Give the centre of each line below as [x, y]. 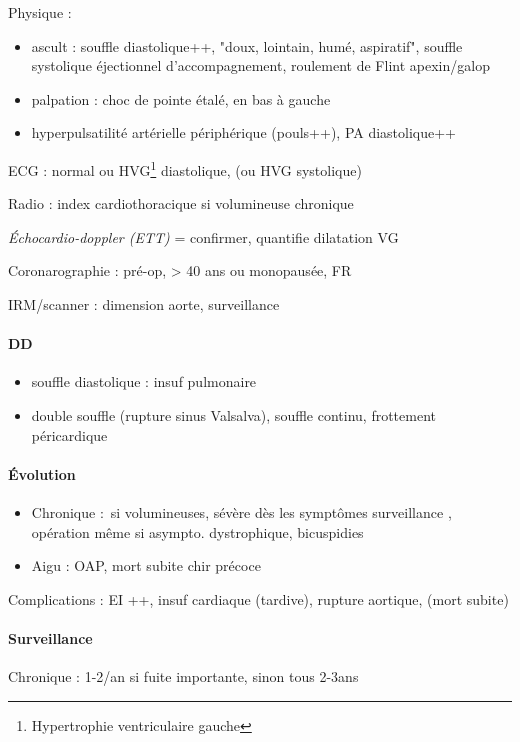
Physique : [40, 12]
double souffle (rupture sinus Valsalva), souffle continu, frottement [233, 414]
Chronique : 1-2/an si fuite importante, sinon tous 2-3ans [183, 676]
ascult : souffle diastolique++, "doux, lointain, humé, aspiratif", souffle [247, 45]
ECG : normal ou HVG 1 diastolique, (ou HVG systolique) [185, 168]
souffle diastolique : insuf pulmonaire [144, 381]
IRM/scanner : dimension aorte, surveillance [144, 304]
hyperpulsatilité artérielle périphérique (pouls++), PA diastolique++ [244, 132]
